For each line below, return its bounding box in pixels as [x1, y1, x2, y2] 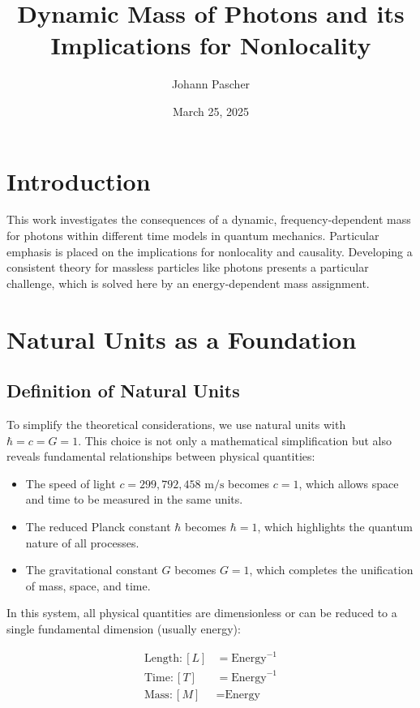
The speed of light [25, 474, 116, 491]
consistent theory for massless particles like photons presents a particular [6, 259, 369, 276]
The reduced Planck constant [25, 517, 171, 534]
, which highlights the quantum [257, 517, 413, 534]
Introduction [6, 164, 151, 197]
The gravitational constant [25, 561, 158, 578]
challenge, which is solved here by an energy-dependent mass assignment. [6, 274, 370, 291]
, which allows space [298, 474, 399, 491]
